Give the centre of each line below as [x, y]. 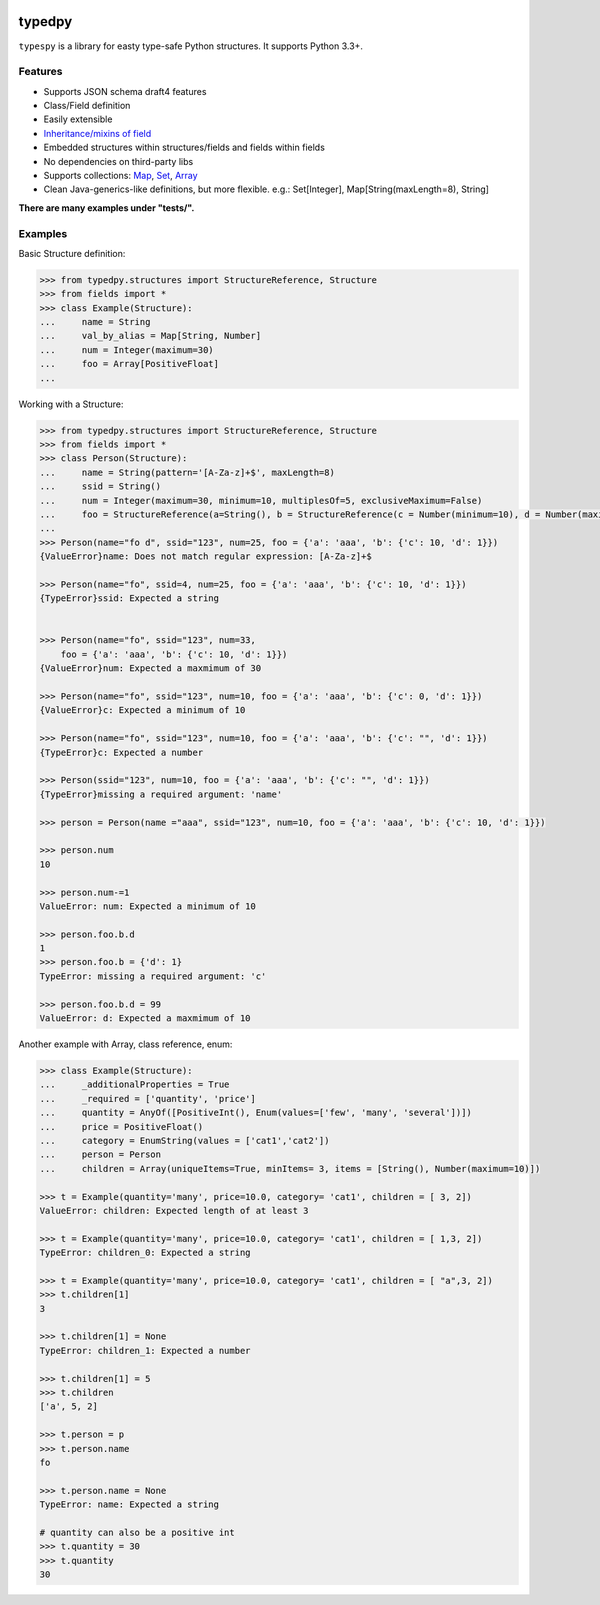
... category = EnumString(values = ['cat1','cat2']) [184, 1140]
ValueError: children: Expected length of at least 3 [174, 1210]
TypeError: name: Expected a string [129, 1504]
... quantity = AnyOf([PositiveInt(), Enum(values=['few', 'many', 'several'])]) [255, 1113]
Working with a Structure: [71, 404]
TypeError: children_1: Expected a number [145, 1350]
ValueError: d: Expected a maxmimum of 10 [145, 1018]
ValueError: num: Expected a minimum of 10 [148, 906]
